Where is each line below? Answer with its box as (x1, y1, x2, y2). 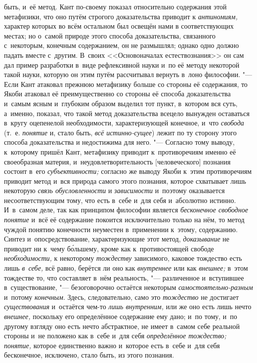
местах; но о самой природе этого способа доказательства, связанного (4, 30, 216, 40)
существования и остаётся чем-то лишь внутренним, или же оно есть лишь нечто (4, 301, 252, 312)
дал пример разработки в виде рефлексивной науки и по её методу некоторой (4, 59, 240, 70)
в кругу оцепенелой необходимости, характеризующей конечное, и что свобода (4, 118, 244, 128)
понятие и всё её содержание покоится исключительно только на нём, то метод (4, 214, 245, 225)
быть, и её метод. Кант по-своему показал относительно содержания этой (4, 1, 227, 11)
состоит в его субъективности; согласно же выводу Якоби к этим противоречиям (4, 166, 252, 176)
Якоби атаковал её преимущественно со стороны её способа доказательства (4, 88, 231, 99)
